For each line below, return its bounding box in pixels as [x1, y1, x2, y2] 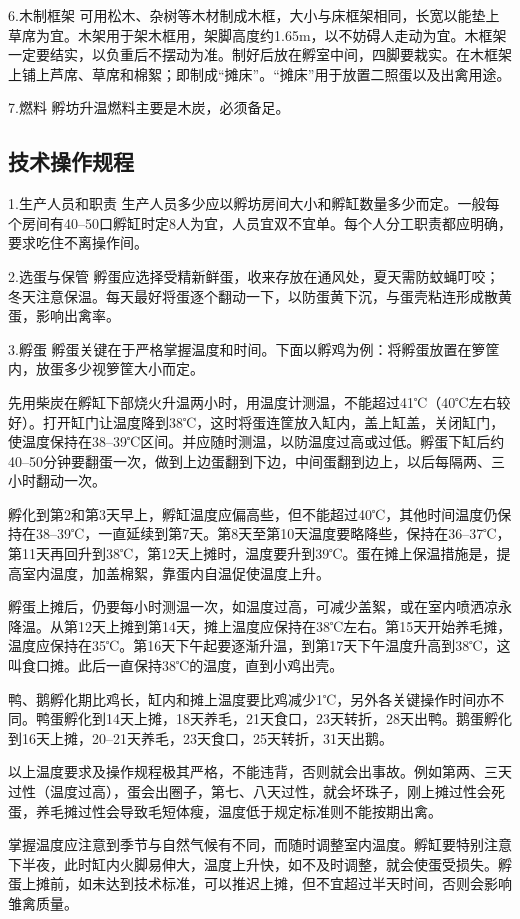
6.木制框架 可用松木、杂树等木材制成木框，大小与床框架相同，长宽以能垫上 [8, 5, 500, 25]
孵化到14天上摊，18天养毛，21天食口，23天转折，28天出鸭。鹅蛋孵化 [63, 708, 512, 729]
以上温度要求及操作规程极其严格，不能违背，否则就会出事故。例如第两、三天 [8, 761, 512, 782]
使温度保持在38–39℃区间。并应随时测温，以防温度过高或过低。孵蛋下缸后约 [8, 431, 505, 452]
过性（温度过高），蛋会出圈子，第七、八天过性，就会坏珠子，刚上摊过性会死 [8, 781, 505, 802]
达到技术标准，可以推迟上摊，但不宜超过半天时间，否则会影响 [105, 873, 512, 894]
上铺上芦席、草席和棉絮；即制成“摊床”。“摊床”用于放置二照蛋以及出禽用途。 [8, 63, 511, 84]
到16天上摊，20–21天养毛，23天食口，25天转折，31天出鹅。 [8, 727, 393, 748]
